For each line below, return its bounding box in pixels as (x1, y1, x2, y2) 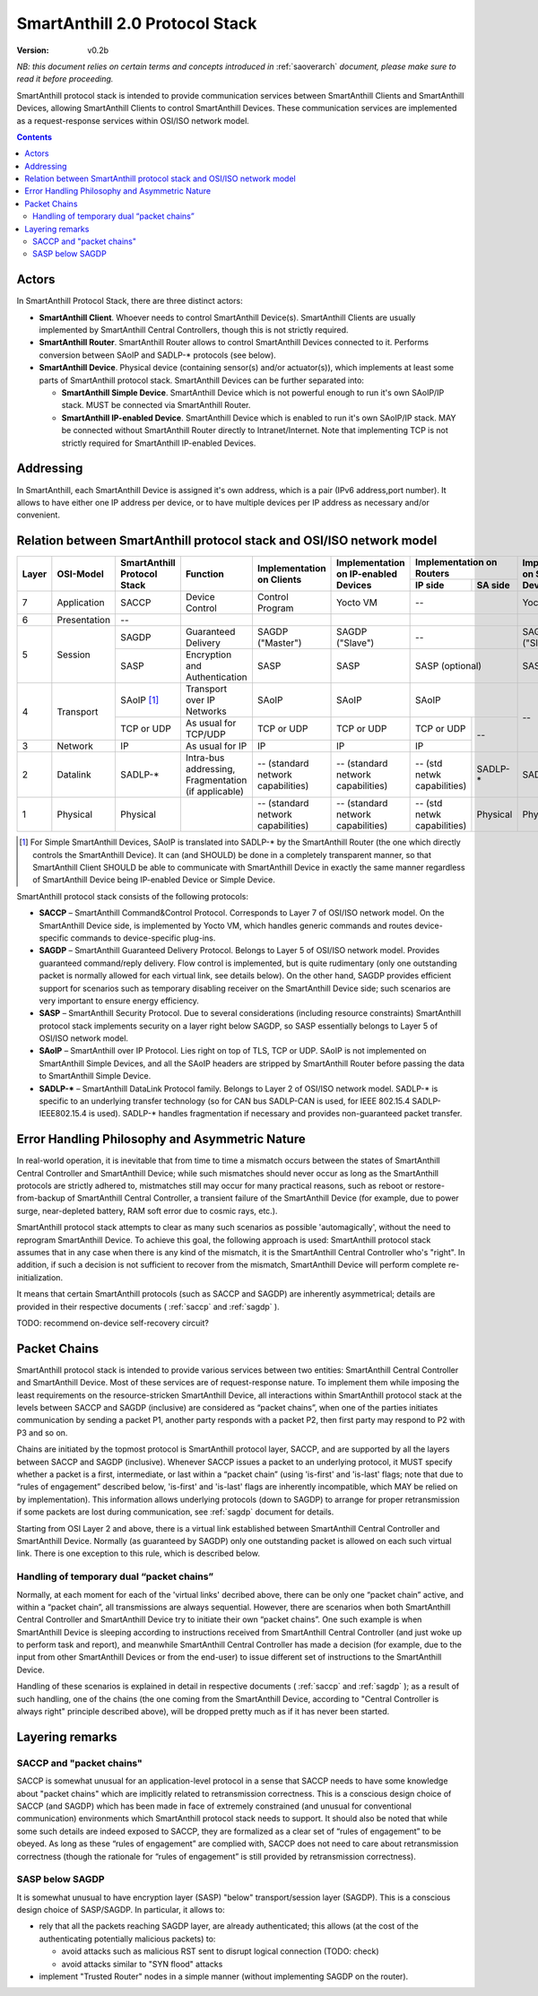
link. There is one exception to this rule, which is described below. (16, 1548, 260, 1559)
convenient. (16, 509, 60, 520)
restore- (414, 1180, 446, 1192)
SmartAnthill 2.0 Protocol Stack (16, 13, 257, 33)
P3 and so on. (16, 1427, 68, 1438)
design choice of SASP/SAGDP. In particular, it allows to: (16, 1905, 225, 1915)
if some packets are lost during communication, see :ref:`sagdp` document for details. (16, 1506, 334, 1517)
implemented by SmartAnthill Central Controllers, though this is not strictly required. (39, 325, 349, 335)
